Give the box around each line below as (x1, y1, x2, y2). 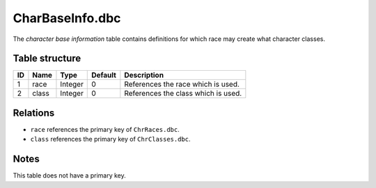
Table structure (13, 53, 81, 65)
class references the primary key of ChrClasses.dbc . (30, 135, 191, 144)
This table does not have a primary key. (13, 171, 127, 180)
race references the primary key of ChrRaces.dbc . (30, 125, 180, 133)
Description (124, 70, 164, 80)
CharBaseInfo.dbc (13, 10, 121, 26)
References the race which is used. (124, 80, 240, 89)
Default (91, 70, 116, 80)
